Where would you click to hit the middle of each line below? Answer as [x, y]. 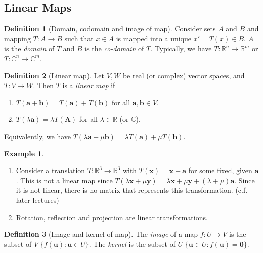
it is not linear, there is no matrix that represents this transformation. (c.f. [132, 190]
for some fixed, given [220, 170]
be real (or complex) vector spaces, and [184, 75]
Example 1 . [24, 153]
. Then [43, 85]
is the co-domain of [114, 48]
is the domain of [29, 48]
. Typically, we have [181, 48]
